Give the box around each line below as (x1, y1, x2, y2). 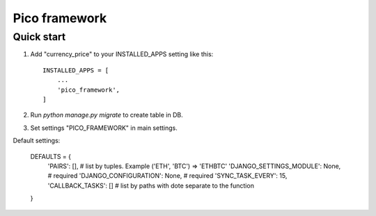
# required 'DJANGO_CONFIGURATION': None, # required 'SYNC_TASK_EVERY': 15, (47, 172, 288, 180)
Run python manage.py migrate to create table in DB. (30, 111, 184, 119)
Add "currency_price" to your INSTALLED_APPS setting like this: (30, 50, 214, 58)
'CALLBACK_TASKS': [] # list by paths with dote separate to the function (47, 181, 254, 190)
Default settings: (13, 136, 61, 145)
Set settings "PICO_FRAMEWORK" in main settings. (30, 124, 178, 132)
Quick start (13, 31, 66, 43)
